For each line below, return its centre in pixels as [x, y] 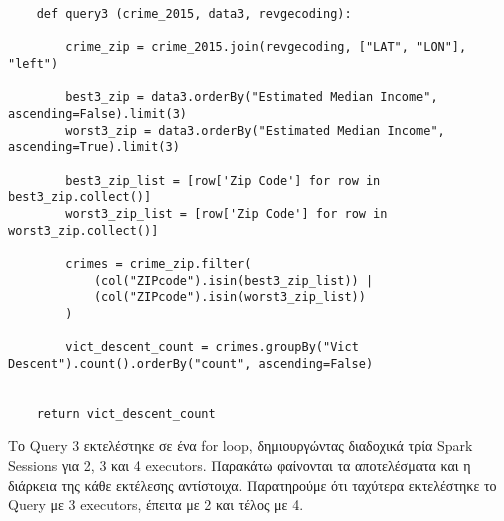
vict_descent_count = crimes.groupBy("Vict [212, 347]
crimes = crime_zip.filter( [158, 263]
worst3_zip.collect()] [83, 230]
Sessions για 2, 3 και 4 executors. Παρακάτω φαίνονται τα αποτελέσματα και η [239, 465]
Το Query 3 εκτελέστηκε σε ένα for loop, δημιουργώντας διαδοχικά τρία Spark [240, 445]
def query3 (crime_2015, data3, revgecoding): [194, 14]
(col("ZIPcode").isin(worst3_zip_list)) [229, 297]
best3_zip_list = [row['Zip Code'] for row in [223, 180]
